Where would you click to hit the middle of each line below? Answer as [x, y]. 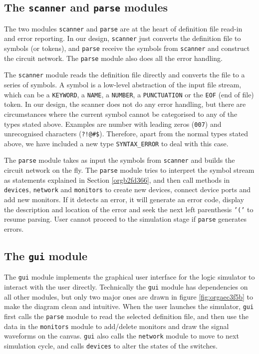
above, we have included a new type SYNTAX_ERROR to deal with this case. [116, 143]
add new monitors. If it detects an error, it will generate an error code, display [124, 199]
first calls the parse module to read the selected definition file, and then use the [127, 316]
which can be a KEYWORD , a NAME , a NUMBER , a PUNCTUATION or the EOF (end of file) [129, 94]
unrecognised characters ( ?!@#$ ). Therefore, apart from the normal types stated [126, 134]
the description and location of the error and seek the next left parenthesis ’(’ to [129, 209]
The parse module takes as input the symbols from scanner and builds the [120, 160]
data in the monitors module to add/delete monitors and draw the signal [117, 326]
